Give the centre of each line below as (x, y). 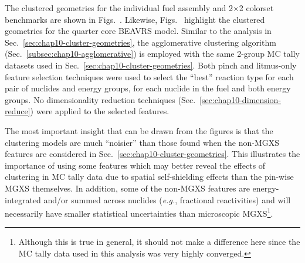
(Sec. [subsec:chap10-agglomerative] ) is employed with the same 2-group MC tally (152, 54)
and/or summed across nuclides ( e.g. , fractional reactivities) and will (167, 199)
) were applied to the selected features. (100, 111)
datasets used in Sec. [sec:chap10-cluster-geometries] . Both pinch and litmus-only (151, 65)
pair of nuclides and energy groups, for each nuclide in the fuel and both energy (148, 88)
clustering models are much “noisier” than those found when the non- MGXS (142, 142)
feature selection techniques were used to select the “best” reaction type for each (149, 76)
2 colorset (256, 8)
